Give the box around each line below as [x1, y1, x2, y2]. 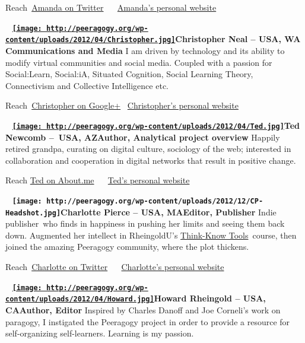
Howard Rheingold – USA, [154, 292, 266, 304]
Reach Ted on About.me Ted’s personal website [5, 174, 190, 186]
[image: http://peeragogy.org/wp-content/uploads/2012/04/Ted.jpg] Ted [12, 119, 300, 131]
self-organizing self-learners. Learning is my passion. [5, 327, 194, 339]
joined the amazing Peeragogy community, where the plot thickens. [5, 240, 249, 253]
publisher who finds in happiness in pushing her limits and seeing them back [5, 217, 285, 230]
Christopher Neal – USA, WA [175, 33, 301, 45]
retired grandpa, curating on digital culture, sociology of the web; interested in [5, 142, 291, 155]
